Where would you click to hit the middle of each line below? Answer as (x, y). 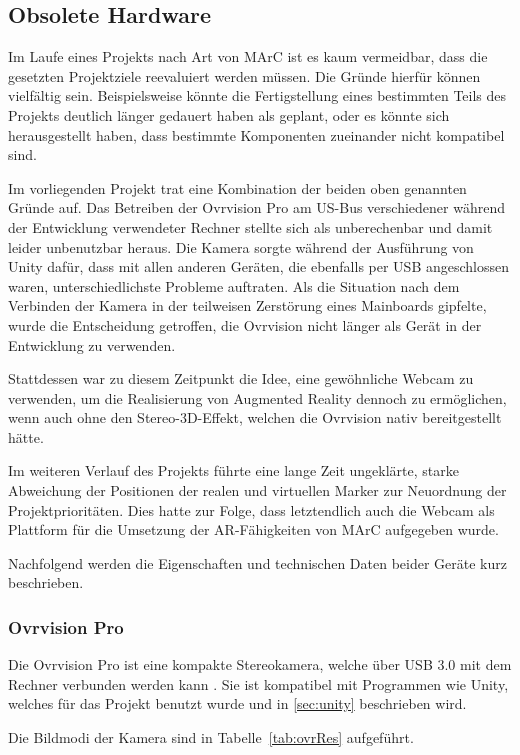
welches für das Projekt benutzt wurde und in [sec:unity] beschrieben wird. (237, 703)
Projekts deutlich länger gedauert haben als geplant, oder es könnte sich (229, 114)
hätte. (26, 436)
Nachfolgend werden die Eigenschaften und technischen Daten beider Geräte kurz (257, 562)
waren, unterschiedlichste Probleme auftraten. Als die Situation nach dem (234, 285)
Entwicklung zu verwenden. (92, 344)
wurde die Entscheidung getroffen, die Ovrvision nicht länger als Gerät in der (245, 324)
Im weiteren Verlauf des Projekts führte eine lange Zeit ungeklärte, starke (233, 470)
